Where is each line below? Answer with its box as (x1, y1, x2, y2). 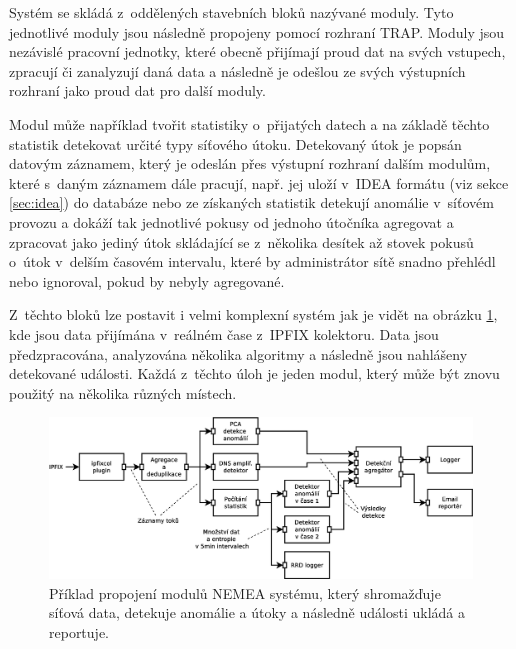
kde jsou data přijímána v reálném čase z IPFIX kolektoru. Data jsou (9, 323, 439, 344)
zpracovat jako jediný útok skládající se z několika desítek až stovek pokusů (9, 231, 474, 252)
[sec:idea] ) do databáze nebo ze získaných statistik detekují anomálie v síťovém (9, 192, 494, 213)
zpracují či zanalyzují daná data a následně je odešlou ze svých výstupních (9, 60, 466, 81)
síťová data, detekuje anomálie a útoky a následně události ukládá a (49, 602, 465, 623)
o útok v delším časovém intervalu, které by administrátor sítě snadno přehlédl (9, 251, 496, 272)
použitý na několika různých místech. (9, 382, 237, 403)
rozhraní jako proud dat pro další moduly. (9, 80, 266, 101)
